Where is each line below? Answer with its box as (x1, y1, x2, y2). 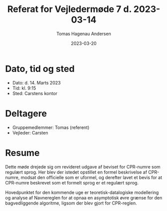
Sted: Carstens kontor (12, 90, 58, 96)
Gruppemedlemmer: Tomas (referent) (12, 124, 90, 130)
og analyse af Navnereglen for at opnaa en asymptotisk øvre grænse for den (5, 194, 163, 200)
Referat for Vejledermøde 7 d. (7, 3, 132, 15)
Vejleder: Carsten (12, 129, 48, 135)
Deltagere (5, 107, 47, 119)
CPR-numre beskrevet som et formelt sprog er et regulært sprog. (5, 179, 139, 185)
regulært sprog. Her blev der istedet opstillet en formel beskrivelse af (5, 169, 148, 175)
